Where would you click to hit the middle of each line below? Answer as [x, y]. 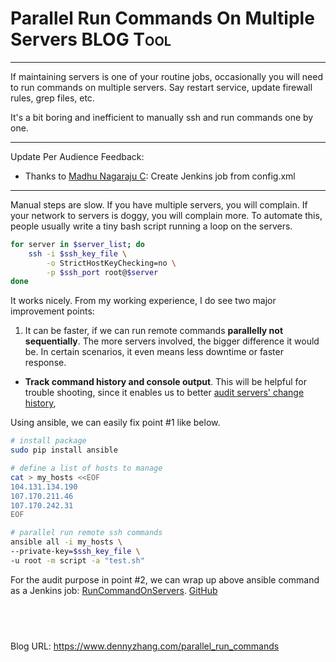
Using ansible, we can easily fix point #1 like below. [115, 423]
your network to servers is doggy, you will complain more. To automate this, [166, 215]
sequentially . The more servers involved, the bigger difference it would [172, 341]
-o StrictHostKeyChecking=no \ [111, 263]
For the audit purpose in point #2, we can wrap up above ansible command [165, 579]
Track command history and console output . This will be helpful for [165, 382]
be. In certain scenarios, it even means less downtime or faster [154, 352]
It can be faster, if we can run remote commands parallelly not [154, 331]
